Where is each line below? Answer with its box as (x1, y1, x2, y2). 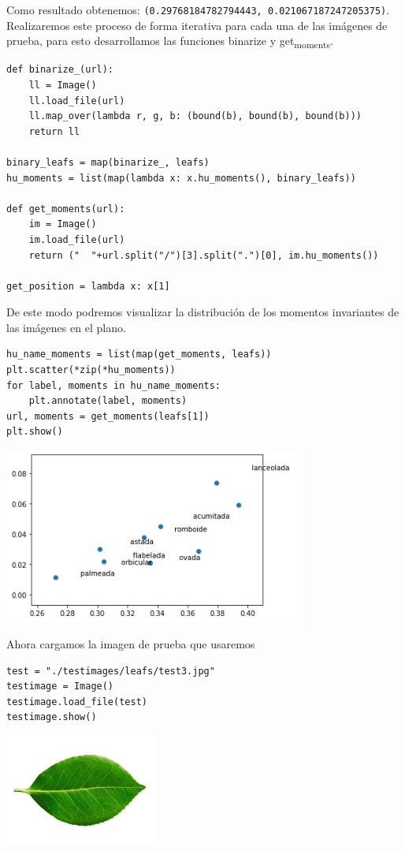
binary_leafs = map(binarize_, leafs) (6, 156, 210, 168)
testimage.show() (6, 711, 97, 723)
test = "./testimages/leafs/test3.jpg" (6, 665, 215, 677)
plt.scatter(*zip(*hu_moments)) (6, 364, 176, 376)
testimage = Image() (6, 681, 114, 692)
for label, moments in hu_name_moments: (6, 379, 221, 391)
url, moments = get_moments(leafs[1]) (6, 410, 210, 422)
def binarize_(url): (6, 64, 114, 76)
